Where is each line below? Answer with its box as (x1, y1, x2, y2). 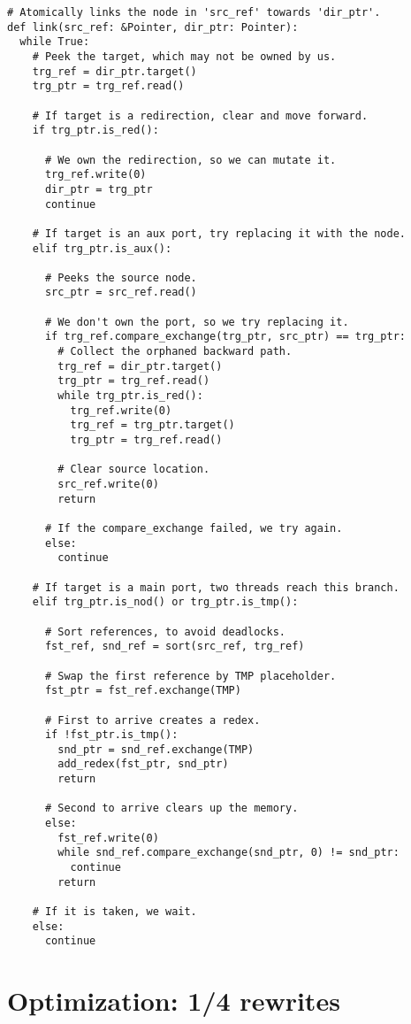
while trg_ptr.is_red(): (57, 389, 203, 403)
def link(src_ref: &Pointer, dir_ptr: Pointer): (7, 20, 299, 34)
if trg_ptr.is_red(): (32, 124, 159, 137)
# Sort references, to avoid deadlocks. (44, 625, 285, 638)
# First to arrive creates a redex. (44, 713, 261, 727)
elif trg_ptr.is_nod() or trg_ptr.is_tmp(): (32, 596, 299, 609)
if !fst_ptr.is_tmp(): (44, 728, 179, 742)
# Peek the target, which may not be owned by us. (32, 50, 337, 63)
